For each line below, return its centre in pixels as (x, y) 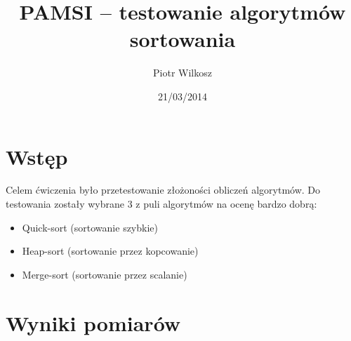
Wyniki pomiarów (93, 322)
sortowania (183, 39)
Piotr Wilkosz (183, 73)
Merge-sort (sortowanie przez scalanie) (105, 274)
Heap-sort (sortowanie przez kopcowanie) (110, 251)
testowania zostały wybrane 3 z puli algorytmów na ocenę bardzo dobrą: (161, 204)
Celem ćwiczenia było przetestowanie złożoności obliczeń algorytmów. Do (163, 190)
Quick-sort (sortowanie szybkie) (90, 227)
